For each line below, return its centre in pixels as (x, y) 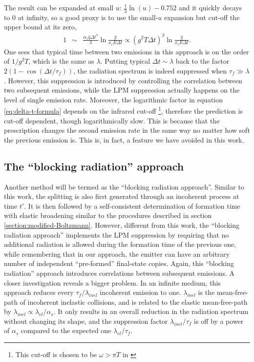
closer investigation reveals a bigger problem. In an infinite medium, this (112, 282)
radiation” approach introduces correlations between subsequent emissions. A (119, 273)
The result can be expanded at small (59, 7)
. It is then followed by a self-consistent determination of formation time (132, 205)
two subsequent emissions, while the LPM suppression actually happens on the (122, 90)
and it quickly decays (210, 7)
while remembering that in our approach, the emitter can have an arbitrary (117, 253)
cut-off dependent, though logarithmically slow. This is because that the (112, 120)
